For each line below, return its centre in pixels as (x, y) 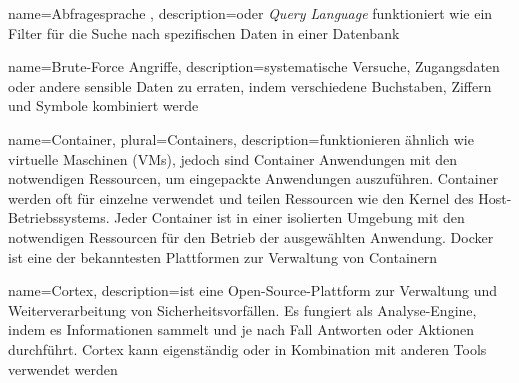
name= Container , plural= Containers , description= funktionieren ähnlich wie (241, 138)
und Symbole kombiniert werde (103, 105)
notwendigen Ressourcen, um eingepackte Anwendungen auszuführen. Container (253, 178)
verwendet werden (63, 368)
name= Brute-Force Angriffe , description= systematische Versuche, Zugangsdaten (254, 66)
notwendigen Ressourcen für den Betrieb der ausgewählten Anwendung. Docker (251, 236)
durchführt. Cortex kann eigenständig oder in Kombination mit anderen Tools (247, 348)
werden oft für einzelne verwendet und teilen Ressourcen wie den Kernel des (241, 197)
